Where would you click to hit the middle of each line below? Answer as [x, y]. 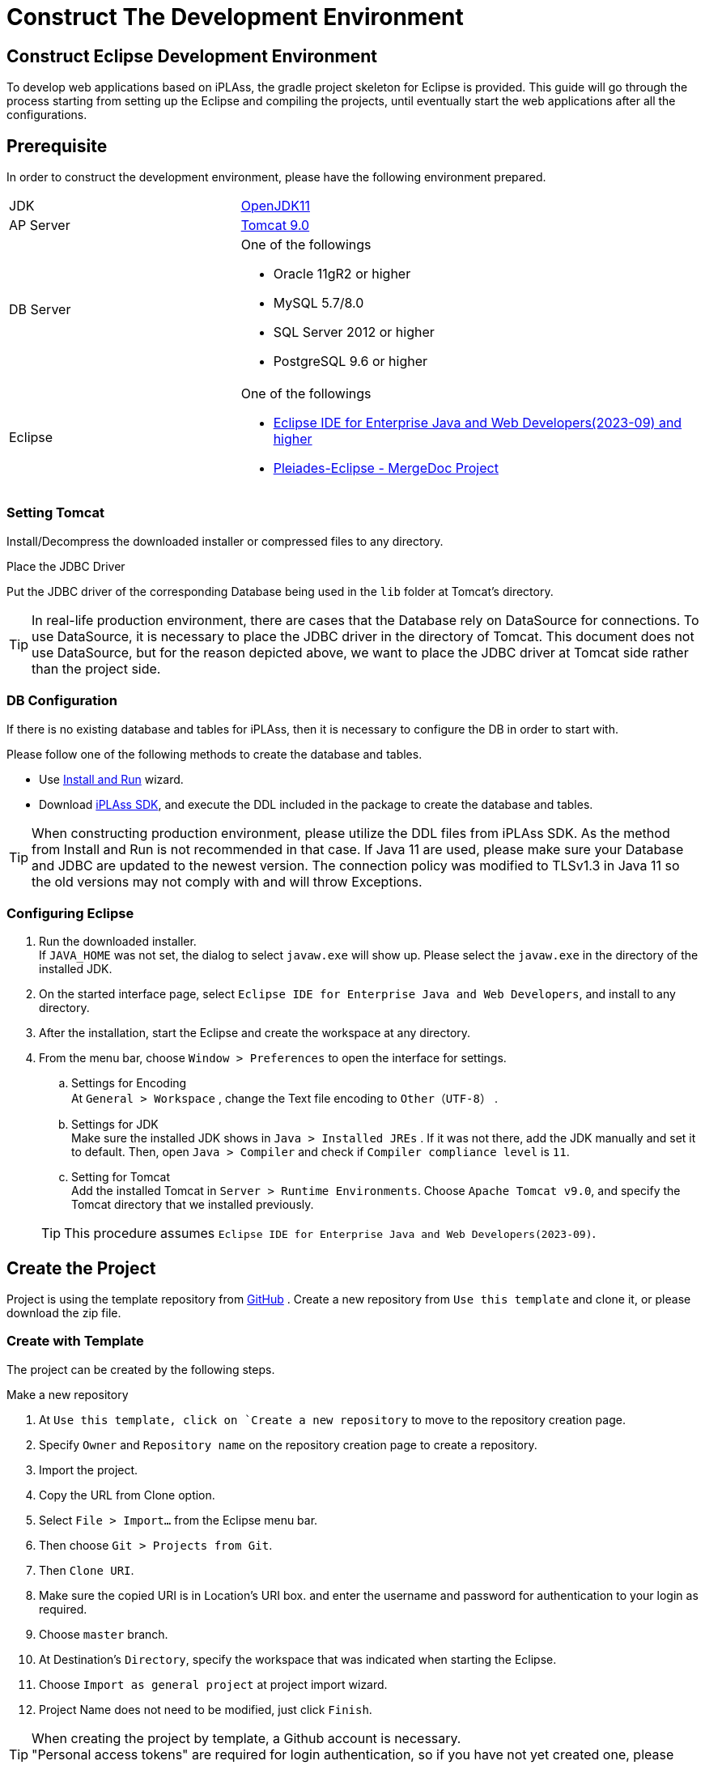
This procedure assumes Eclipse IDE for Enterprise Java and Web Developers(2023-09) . [330, 1233]
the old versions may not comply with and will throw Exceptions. [227, 881]
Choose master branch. [104, 1634]
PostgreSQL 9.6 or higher [350, 362]
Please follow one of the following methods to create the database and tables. [214, 754]
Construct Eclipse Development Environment [192, 56]
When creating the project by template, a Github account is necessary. [246, 1738]
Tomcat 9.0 [275, 225]
